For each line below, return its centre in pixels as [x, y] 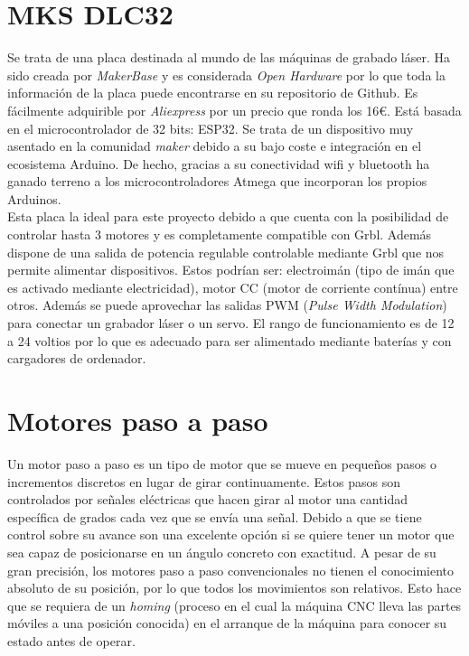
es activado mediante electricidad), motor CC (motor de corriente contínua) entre [233, 287]
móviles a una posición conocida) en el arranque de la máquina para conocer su [227, 623]
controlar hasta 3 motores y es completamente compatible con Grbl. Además [220, 234]
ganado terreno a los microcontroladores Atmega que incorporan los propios [217, 181]
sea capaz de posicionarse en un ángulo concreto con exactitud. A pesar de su [222, 552]
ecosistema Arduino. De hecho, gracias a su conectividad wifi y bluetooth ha [219, 163]
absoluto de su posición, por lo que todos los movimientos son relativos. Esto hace [234, 588]
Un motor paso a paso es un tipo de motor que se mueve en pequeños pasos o [222, 463]
